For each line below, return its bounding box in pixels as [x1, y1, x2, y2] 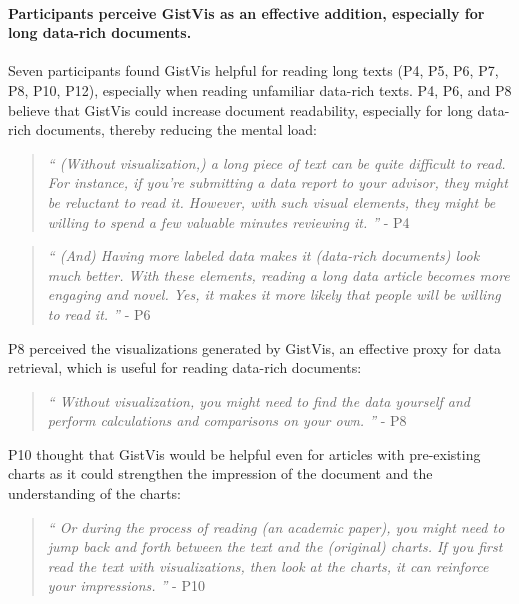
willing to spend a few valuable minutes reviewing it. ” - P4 [47, 211, 410, 232]
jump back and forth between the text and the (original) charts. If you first [47, 536, 503, 557]
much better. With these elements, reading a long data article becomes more [47, 264, 510, 285]
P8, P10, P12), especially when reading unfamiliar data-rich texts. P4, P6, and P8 [8, 79, 512, 100]
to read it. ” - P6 [47, 303, 151, 324]
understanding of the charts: [8, 483, 181, 504]
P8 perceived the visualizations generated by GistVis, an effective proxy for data [8, 337, 502, 358]
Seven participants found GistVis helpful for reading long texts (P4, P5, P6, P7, [8, 60, 499, 81]
